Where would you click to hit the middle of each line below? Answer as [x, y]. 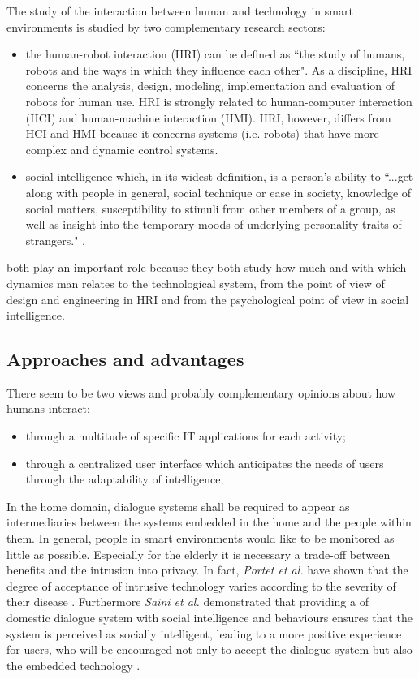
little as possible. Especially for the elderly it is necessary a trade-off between [199, 554]
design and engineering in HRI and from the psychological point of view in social [208, 299]
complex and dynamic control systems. [122, 149]
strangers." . [55, 240]
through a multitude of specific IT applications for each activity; [186, 436]
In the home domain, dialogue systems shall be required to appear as [178, 506]
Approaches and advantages [125, 359]
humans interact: [48, 408]
